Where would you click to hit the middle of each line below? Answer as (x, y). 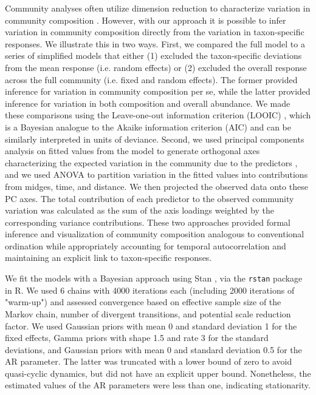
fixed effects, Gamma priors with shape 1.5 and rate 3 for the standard (137, 338)
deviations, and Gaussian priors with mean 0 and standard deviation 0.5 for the (153, 349)
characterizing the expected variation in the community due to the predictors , (151, 162)
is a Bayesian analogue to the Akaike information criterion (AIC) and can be (148, 127)
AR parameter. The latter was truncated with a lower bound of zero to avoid (149, 361)
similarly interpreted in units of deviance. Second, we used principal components (155, 139)
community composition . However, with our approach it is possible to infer (146, 20)
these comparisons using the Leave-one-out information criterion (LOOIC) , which (158, 115)
